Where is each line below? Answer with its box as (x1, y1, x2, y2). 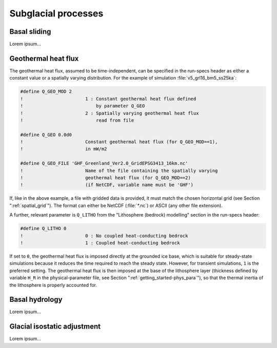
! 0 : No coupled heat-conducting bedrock (20, 233, 188, 239)
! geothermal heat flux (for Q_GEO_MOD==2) (20, 175, 191, 181)
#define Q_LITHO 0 (20, 226, 67, 231)
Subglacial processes (9, 8, 104, 19)
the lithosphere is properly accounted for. (9, 282, 97, 288)
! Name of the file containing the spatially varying (20, 167, 218, 173)
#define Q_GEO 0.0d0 (20, 131, 72, 138)
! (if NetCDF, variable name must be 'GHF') (20, 182, 194, 188)
